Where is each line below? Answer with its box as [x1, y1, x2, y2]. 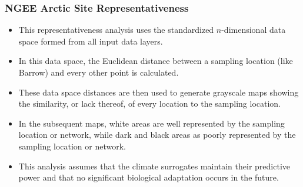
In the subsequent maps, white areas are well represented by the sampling [18, 117, 285, 129]
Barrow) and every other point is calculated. [18, 66, 179, 78]
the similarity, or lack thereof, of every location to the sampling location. [18, 97, 281, 110]
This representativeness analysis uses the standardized [18, 23, 214, 36]
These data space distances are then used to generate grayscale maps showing [18, 86, 299, 98]
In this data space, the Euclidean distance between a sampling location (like [18, 55, 293, 67]
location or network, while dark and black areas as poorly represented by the [18, 128, 296, 141]
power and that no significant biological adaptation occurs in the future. [18, 171, 279, 183]
